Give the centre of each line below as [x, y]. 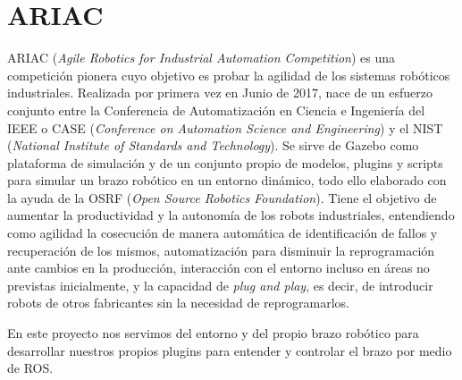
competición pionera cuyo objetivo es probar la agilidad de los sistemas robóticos [229, 75]
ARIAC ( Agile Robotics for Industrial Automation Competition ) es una [202, 58]
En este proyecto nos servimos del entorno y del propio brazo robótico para [213, 333]
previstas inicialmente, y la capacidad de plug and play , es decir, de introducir [220, 285]
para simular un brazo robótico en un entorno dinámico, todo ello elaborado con [227, 180]
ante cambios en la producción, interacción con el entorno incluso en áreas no [218, 268]
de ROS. [30, 368]
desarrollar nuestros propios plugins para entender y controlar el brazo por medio [230, 350]
